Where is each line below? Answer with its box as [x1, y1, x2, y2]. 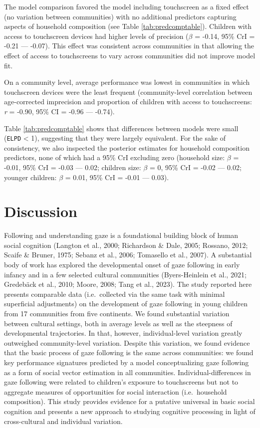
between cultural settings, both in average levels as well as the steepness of [4, 318, 233, 328]
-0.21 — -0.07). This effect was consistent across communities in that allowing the [4, 40, 254, 51]
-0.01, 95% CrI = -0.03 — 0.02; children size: [4, 162, 141, 172]
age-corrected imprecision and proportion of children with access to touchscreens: [4, 96, 252, 107]
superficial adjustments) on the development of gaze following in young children [4, 298, 248, 309]
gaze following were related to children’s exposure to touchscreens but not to [4, 377, 239, 387]
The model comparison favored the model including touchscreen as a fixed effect [4, 1, 249, 11]
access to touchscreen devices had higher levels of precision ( [4, 30, 189, 41]
